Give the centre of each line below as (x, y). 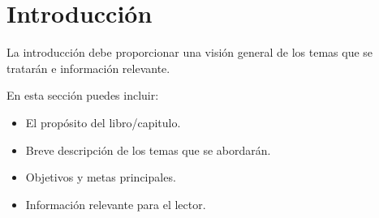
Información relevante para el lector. (116, 204)
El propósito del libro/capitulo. (103, 122)
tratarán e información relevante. (88, 68)
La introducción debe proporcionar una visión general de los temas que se (190, 52)
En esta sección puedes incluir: (83, 95)
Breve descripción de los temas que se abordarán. (148, 150)
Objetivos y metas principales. (101, 177)
